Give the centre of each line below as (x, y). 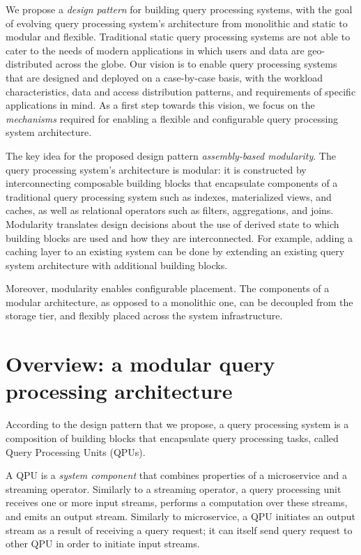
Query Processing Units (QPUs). (76, 451)
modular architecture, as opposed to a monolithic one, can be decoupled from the (179, 302)
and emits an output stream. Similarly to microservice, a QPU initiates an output (180, 516)
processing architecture (119, 391)
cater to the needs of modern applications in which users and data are (155, 50)
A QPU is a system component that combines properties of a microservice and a (176, 475)
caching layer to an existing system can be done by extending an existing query (175, 251)
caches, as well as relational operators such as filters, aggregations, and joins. (170, 210)
